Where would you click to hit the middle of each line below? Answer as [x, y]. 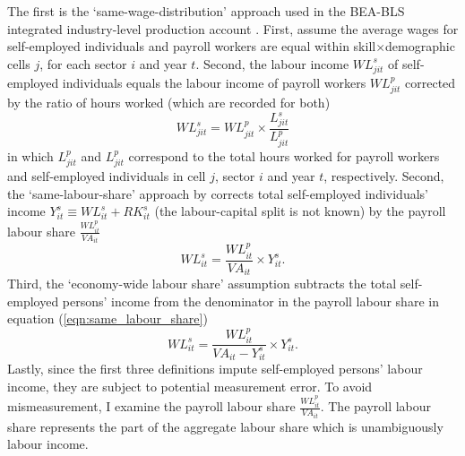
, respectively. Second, [384, 176]
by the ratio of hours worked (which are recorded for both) [169, 102]
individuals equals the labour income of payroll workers [214, 82]
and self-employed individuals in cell [107, 176]
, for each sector [83, 63]
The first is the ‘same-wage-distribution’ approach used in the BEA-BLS [206, 11]
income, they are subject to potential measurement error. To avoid [190, 386]
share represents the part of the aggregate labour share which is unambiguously [225, 426]
